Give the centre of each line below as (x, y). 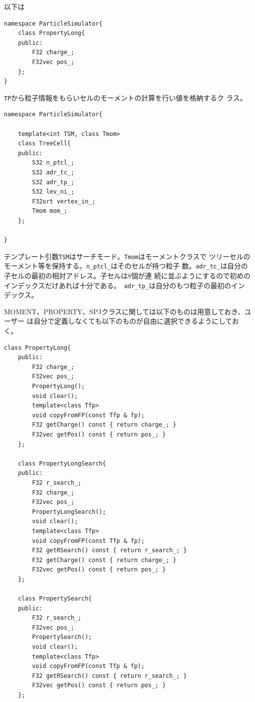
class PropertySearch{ (55, 599)
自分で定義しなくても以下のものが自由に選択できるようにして (133, 321)
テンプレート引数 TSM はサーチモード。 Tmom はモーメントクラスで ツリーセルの (127, 256)
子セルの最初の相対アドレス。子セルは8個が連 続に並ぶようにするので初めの (127, 276)
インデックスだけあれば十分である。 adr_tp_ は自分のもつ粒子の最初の (118, 285)
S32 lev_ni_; (53, 192)
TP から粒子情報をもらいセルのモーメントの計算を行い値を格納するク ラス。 (126, 97)
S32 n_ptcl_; (53, 163)
